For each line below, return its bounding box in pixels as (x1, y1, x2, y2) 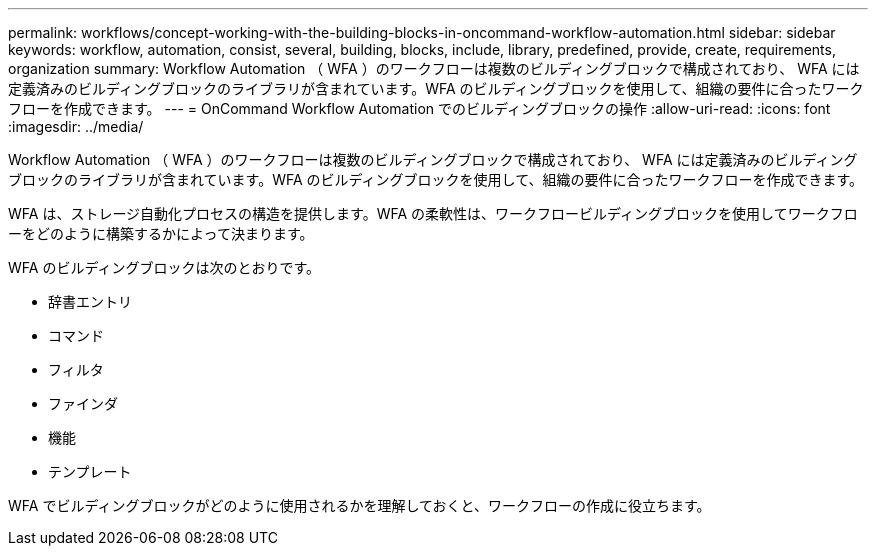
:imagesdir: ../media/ (8, 118, 144, 135)
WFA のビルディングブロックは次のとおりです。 (8, 259, 321, 276)
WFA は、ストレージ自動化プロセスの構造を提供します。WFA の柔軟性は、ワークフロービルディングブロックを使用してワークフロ (8, 205, 858, 222)
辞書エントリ (48, 293, 132, 310)
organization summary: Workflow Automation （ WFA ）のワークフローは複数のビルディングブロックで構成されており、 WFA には (8, 60, 860, 77)
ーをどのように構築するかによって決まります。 (8, 225, 314, 242)
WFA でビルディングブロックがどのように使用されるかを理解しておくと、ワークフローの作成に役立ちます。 (8, 497, 711, 514)
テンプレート (48, 463, 132, 480)
